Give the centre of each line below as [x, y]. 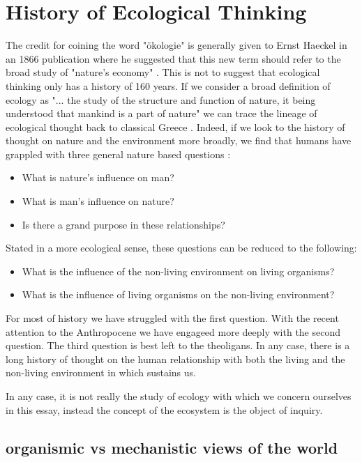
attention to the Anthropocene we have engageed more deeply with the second [173, 331]
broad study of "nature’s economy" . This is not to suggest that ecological [163, 72]
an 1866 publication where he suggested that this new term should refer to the [173, 58]
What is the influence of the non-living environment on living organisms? [178, 271]
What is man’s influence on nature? [98, 201]
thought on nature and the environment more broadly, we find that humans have [179, 140]
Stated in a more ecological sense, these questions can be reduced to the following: [181, 248]
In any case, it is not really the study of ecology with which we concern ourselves [179, 396]
